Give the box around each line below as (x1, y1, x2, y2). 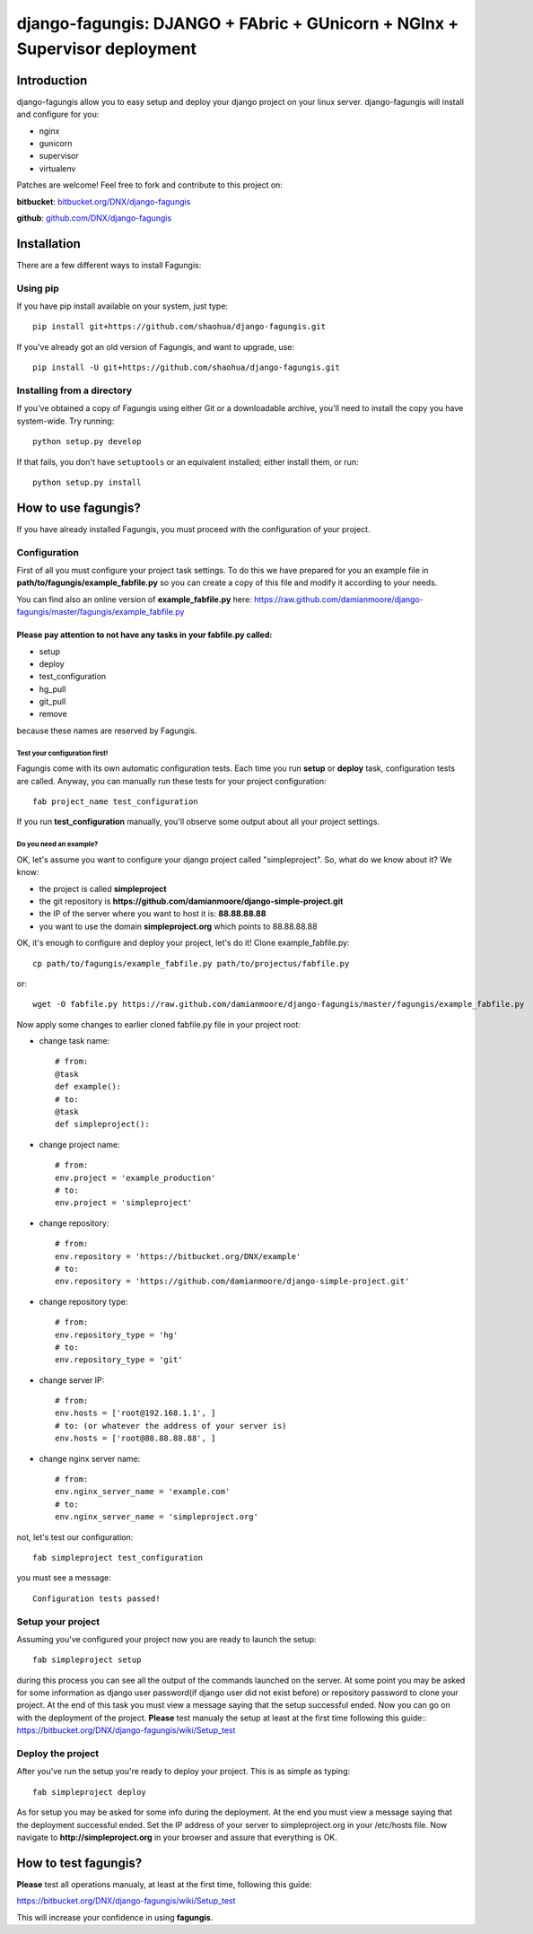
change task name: (39, 1036, 110, 1046)
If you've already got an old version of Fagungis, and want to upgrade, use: (16, 341, 295, 352)
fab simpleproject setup (32, 1655, 142, 1665)
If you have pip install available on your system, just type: (16, 301, 229, 311)
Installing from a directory (16, 384, 133, 397)
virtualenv (39, 162, 76, 174)
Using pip (16, 282, 60, 294)
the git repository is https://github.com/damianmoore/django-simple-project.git (39, 896, 344, 906)
